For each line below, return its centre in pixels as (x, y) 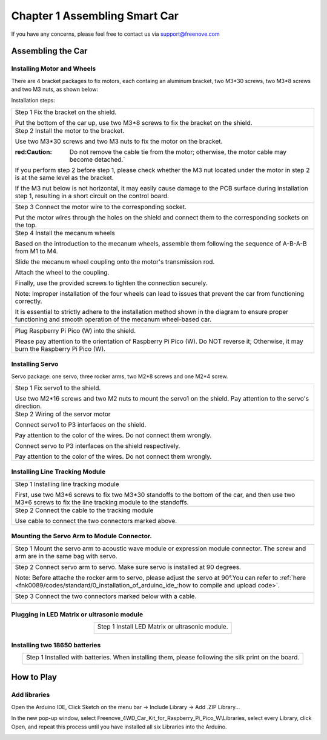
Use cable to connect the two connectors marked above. (96, 521)
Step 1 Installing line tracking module (67, 484)
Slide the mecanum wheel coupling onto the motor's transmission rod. (115, 262)
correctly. (28, 301)
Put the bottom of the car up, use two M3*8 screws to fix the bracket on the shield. (134, 122)
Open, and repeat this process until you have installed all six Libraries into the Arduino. (119, 727)
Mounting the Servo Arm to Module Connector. (82, 536)
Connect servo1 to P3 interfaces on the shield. (81, 425)
